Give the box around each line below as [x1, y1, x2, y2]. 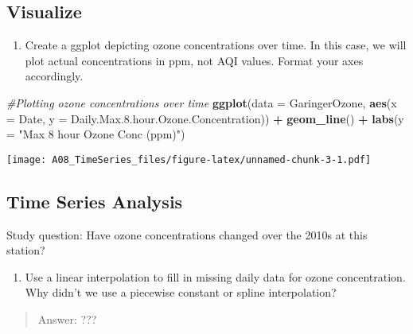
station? [6, 242, 45, 258]
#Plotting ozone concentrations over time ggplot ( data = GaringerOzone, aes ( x [6, 94, 397, 111]
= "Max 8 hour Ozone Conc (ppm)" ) [6, 126, 185, 142]
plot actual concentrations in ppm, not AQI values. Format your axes [25, 52, 364, 68]
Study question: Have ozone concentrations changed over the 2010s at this [6, 226, 368, 243]
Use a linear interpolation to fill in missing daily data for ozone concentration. [25, 268, 406, 285]
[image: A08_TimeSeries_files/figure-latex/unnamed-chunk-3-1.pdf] [6, 153, 372, 165]
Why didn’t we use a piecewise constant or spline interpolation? [25, 284, 337, 301]
